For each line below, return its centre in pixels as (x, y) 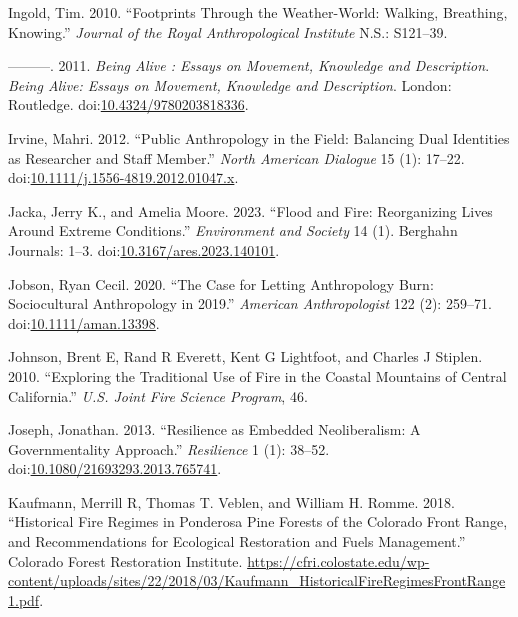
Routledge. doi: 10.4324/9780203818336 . (128, 104)
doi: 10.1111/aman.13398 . (84, 322)
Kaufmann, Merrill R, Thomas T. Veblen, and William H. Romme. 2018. (232, 501)
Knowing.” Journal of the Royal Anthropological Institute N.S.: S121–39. (228, 31)
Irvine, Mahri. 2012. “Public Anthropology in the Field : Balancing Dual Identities (259, 137)
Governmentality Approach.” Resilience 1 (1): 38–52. (169, 448)
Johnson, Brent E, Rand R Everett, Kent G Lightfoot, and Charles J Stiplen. (245, 356)
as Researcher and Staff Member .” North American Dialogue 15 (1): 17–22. (236, 157)
